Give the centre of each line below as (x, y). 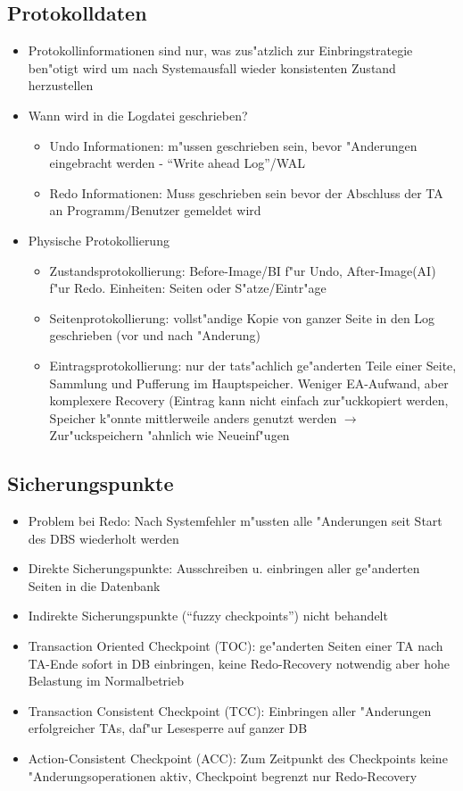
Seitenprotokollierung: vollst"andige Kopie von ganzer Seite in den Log (242, 317)
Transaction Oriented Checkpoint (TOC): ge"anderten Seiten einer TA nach (236, 646)
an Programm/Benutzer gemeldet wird (155, 210)
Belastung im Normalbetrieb (106, 681)
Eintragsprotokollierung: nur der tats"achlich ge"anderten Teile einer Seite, (253, 365)
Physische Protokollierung (99, 240)
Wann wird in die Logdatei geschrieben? (138, 115)
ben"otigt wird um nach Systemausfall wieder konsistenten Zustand (212, 67)
